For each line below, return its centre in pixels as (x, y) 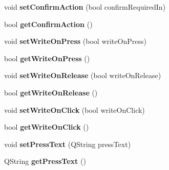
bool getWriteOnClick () (47, 127)
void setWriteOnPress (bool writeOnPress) (75, 41)
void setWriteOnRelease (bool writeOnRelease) (83, 75)
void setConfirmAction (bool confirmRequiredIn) (85, 7)
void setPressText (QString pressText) (68, 144)
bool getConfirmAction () (48, 24)
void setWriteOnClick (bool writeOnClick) (75, 110)
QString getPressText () (45, 161)
